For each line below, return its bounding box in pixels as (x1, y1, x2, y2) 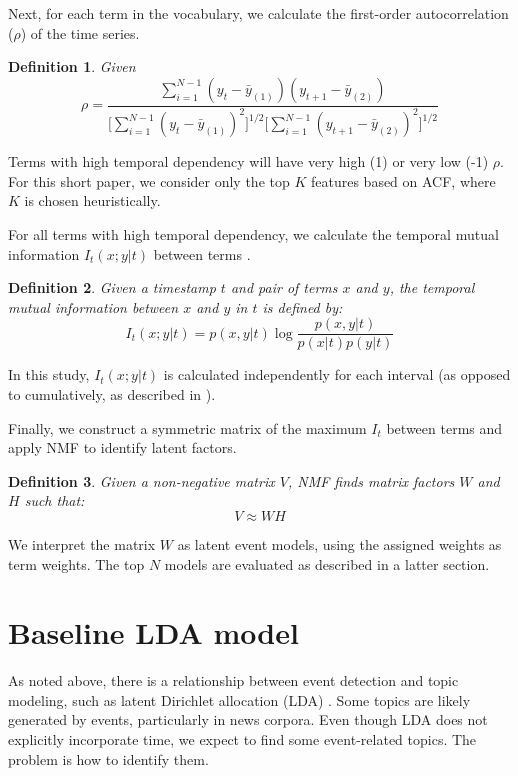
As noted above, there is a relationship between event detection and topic (8, 670, 459, 691)
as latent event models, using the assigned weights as (177, 533, 502, 554)
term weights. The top (8, 553, 145, 574)
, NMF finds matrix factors (287, 470, 455, 491)
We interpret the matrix (8, 533, 156, 554)
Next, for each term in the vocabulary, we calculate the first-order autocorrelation (8, 3, 509, 23)
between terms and (386, 417, 503, 438)
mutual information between (8, 296, 179, 317)
